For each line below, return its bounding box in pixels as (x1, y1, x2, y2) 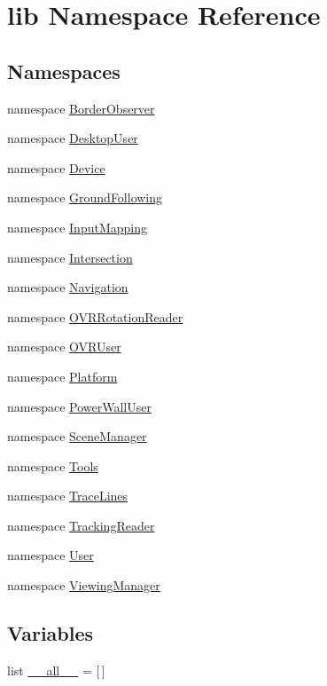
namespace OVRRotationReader (7, 307, 183, 326)
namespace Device (7, 158, 105, 177)
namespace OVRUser (7, 337, 121, 356)
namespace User (7, 546, 94, 564)
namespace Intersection (7, 248, 133, 266)
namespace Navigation (7, 278, 128, 296)
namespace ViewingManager (7, 576, 160, 595)
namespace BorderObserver (7, 99, 155, 117)
